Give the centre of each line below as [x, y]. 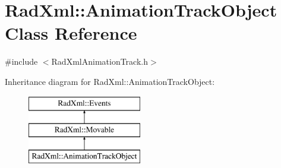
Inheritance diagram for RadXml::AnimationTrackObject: [110, 81]
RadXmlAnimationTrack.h [100, 61]
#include [21, 61]
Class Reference [71, 33]
